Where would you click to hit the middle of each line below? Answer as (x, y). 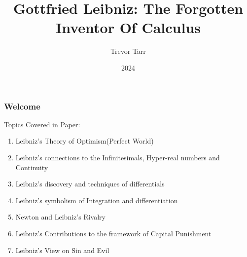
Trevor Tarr (128, 51)
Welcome (22, 106)
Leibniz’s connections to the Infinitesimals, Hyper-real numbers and (118, 157)
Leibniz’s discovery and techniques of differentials (90, 184)
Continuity (32, 167)
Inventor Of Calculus (128, 27)
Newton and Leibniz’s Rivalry (60, 217)
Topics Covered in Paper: (42, 124)
